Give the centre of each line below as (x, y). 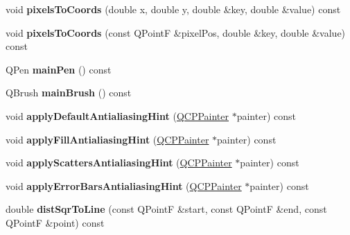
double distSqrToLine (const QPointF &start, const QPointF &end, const (166, 209)
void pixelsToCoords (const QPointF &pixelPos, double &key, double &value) (176, 32)
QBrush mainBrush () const (69, 93)
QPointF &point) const (55, 222)
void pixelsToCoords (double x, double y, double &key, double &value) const (173, 9)
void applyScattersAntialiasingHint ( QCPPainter (119, 163)
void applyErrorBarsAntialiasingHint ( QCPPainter (124, 185)
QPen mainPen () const (59, 69)
